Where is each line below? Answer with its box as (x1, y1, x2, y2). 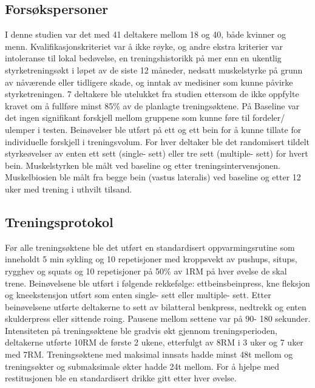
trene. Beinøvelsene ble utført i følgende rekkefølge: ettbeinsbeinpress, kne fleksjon (5, 276, 310, 289)
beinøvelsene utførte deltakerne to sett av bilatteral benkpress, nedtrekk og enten (5, 300, 307, 313)
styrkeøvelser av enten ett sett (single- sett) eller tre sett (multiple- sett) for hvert (5, 147, 308, 160)
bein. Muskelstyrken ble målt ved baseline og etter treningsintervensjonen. (5, 158, 280, 171)
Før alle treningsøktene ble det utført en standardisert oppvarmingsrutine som (5, 240, 295, 253)
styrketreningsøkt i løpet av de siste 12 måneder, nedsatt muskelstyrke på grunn (5, 63, 303, 76)
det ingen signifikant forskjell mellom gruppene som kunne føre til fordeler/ (5, 111, 285, 124)
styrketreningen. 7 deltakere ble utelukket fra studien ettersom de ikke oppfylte (5, 87, 299, 100)
